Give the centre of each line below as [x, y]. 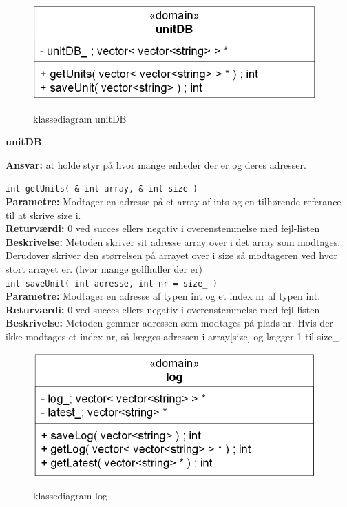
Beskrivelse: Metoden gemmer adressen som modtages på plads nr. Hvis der [169, 323]
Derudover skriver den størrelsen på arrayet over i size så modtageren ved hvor [172, 255]
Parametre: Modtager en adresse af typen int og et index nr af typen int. [163, 296]
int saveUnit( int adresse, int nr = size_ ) [112, 283]
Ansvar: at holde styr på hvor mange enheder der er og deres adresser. [156, 164]
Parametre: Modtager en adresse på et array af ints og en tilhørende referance [173, 201]
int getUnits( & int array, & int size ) [102, 189]
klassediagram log [70, 496]
